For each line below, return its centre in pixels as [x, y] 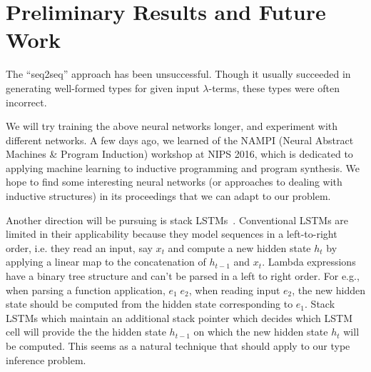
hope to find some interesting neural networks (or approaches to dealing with [174, 182]
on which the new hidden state [261, 332]
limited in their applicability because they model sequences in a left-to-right [172, 234]
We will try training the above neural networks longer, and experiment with [172, 126]
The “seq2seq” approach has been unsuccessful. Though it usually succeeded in [178, 74]
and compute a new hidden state [239, 247]
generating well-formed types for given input [103, 87]
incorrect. [26, 102]
